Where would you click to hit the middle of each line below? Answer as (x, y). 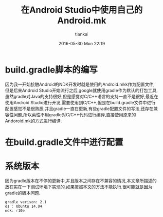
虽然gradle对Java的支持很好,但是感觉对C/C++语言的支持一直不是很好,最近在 (82, 96)
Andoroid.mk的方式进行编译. (34, 121)
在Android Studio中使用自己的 (82, 10)
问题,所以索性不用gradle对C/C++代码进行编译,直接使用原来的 (75, 114)
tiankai (82, 34)
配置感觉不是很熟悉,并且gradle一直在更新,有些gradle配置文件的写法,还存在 (79, 108)
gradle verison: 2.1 (26, 202)
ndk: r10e (15, 210)
